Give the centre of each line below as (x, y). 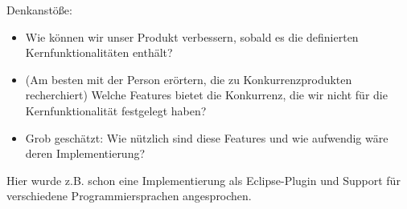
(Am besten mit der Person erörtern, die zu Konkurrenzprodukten (189, 79)
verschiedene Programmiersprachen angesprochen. (129, 196)
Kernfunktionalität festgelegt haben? (116, 110)
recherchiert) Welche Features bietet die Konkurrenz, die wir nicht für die (206, 95)
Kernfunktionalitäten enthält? (99, 52)
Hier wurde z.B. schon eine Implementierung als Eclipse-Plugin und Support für (203, 180)
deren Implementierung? (85, 153)
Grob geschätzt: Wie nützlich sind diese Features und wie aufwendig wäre (207, 137)
